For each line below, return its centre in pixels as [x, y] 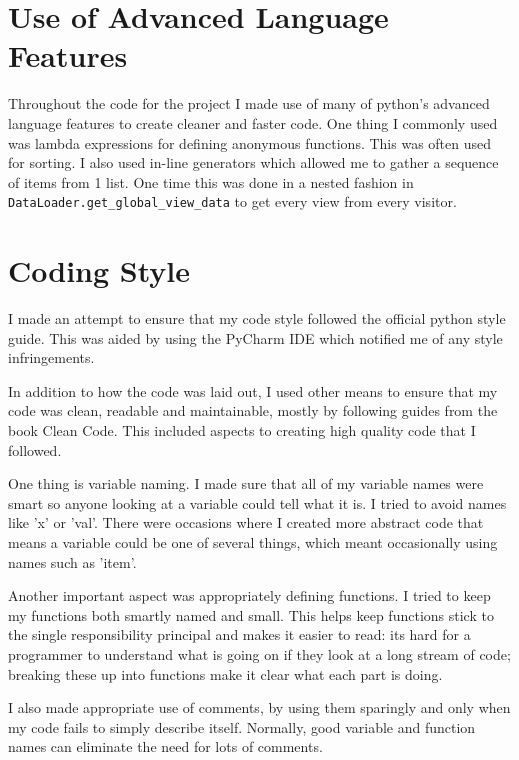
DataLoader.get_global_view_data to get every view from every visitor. [232, 201]
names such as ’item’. [72, 561]
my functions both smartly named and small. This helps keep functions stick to [251, 614]
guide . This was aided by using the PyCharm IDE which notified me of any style [255, 337]
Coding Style [99, 270]
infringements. [51, 357]
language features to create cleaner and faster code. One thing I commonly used [253, 122]
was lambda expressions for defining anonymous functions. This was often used [249, 142]
